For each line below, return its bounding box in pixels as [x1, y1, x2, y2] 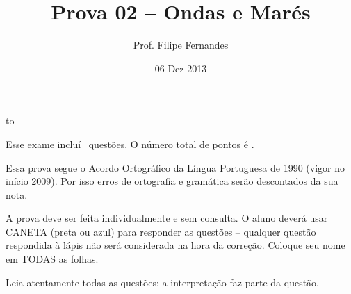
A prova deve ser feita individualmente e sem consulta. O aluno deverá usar [6, 211, 328, 225]
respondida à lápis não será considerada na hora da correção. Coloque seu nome [6, 238, 345, 252]
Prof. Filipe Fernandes [133, 38, 229, 52]
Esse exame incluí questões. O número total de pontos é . [6, 136, 254, 151]
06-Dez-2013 [154, 60, 207, 75]
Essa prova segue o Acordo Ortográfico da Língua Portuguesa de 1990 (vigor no [6, 160, 345, 174]
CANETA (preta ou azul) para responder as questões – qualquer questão [6, 224, 316, 238]
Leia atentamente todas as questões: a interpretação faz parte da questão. [6, 275, 319, 289]
